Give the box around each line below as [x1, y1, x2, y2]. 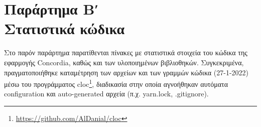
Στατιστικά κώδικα [4, 18, 125, 39]
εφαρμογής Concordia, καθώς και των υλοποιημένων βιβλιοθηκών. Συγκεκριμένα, [4, 57, 244, 67]
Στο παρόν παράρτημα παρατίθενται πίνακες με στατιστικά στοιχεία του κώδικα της [4, 47, 247, 58]
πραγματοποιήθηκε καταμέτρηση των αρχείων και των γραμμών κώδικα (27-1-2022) [4, 67, 249, 77]
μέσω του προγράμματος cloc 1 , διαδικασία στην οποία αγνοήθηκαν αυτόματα [4, 77, 228, 89]
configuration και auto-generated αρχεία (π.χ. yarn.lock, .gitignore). [4, 88, 209, 99]
